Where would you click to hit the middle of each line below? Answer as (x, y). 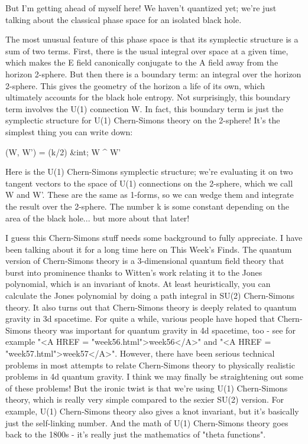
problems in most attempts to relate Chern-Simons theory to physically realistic (150, 365)
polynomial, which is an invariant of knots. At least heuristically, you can (138, 284)
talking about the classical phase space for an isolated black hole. (124, 19)
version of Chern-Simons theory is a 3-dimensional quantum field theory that (145, 261)
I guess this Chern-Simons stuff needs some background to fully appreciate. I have (154, 238)
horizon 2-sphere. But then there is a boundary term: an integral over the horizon (153, 74)
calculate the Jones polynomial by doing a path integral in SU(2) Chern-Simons (150, 296)
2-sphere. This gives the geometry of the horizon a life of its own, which (135, 85)
